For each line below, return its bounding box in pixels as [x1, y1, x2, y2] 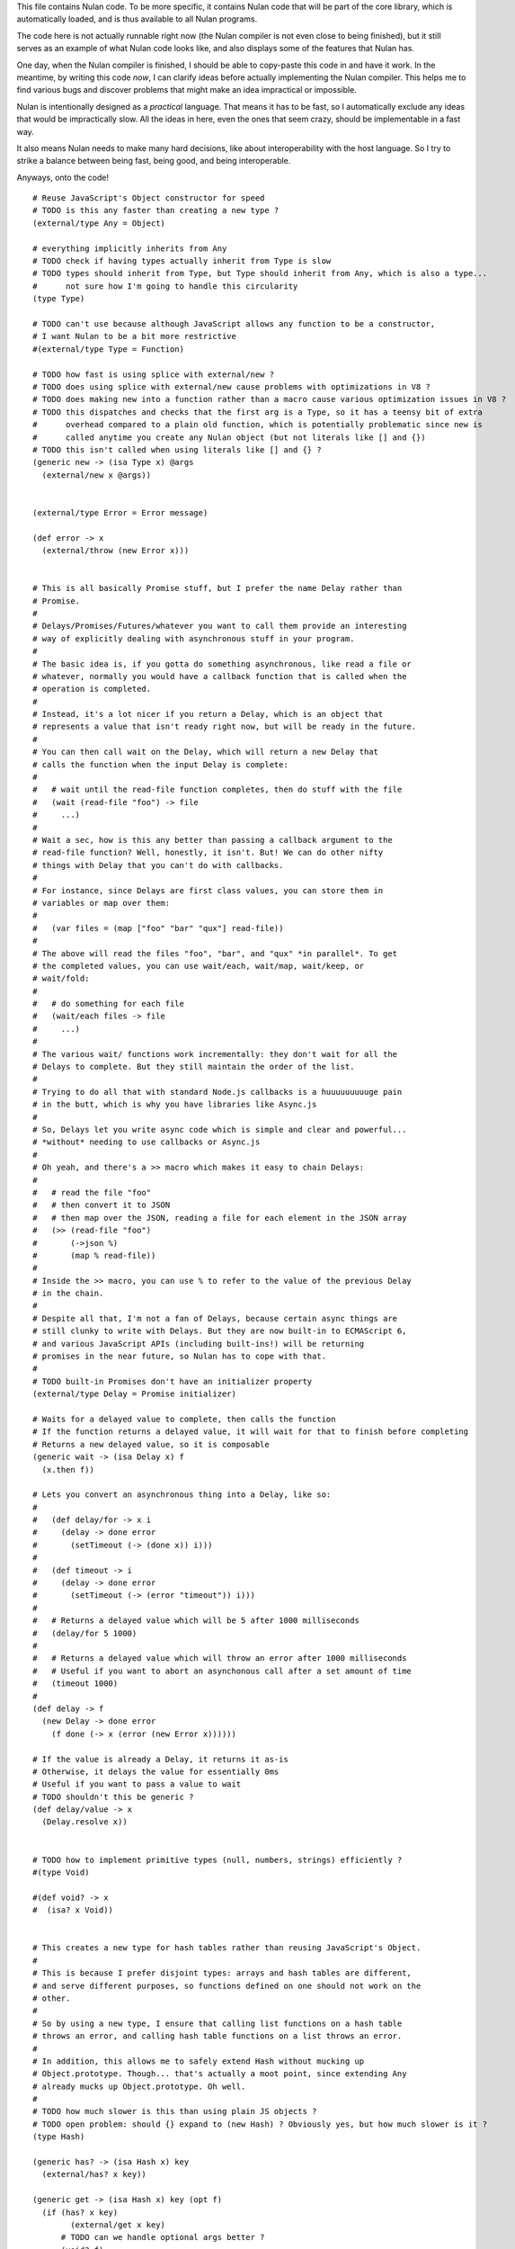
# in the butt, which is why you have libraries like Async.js [32, 1099, 317, 1110]
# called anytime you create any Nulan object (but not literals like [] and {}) [32, 432, 426, 443]
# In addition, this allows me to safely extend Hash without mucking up [32, 2056, 365, 2066]
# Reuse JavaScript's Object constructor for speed [32, 193, 265, 203]
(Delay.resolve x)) [41, 1817, 128, 1827]
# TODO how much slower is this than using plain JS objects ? [32, 2106, 317, 2117]
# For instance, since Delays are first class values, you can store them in [32, 885, 384, 895]
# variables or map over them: [32, 898, 171, 908]
